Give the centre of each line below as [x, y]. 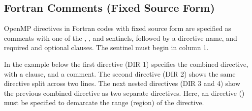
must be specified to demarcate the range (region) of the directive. [104, 102]
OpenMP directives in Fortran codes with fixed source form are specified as [118, 28]
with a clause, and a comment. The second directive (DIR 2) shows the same [120, 73]
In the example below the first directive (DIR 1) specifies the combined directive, [126, 64]
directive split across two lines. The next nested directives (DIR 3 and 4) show [122, 83]
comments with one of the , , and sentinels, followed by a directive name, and [121, 38]
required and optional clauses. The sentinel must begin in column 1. [106, 47]
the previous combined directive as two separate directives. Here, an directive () [124, 93]
